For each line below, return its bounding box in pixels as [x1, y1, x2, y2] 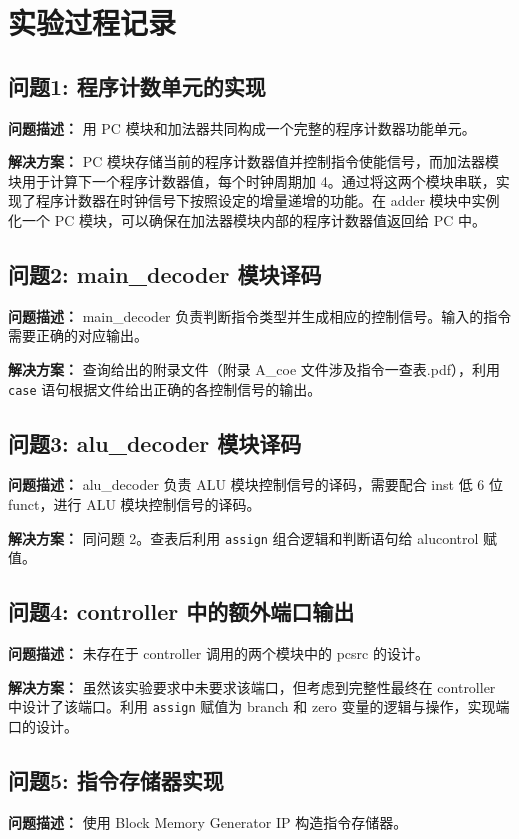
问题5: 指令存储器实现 [8, 764, 224, 795]
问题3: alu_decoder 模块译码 [8, 427, 302, 458]
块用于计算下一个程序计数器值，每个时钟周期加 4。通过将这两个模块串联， [8, 170, 496, 191]
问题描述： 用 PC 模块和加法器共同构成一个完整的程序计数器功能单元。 [8, 117, 476, 138]
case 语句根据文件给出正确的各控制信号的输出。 [8, 378, 322, 399]
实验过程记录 [8, 2, 177, 43]
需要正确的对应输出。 [8, 325, 148, 346]
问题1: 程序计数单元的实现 [8, 70, 266, 101]
